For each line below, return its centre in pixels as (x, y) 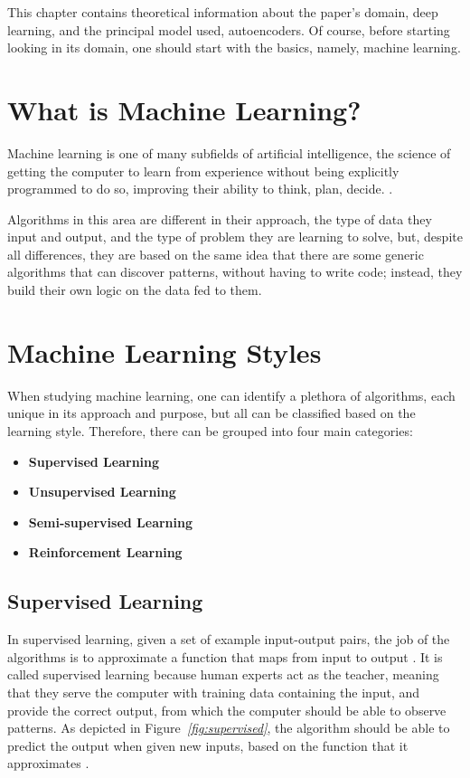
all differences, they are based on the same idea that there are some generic (216, 254)
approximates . (48, 763)
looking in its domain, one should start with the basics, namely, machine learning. (234, 47)
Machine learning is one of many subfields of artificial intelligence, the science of (229, 152)
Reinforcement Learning (105, 552)
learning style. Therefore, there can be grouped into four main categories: (210, 430)
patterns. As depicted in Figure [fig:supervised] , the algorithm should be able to (229, 728)
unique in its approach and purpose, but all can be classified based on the (211, 413)
